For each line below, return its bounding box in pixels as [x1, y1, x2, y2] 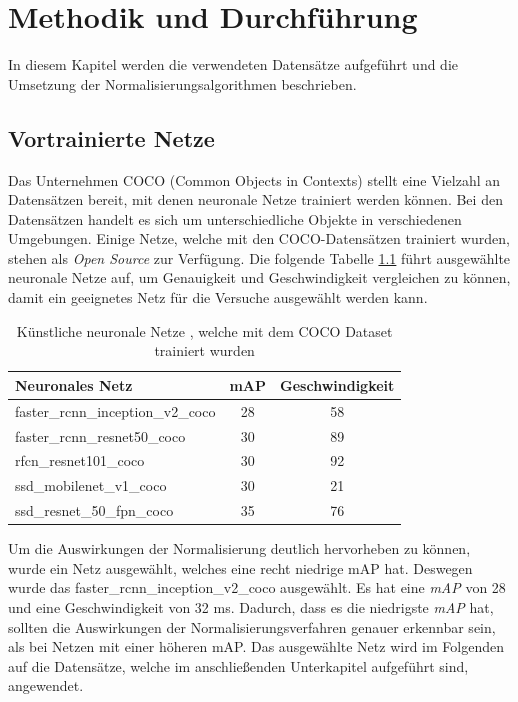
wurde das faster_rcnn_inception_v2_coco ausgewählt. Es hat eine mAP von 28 [8, 577, 506, 598]
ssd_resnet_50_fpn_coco [15, 500, 174, 521]
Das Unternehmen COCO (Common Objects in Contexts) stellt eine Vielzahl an [8, 169, 501, 190]
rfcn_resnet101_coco [15, 450, 145, 471]
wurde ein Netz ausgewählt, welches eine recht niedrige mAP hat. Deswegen [8, 557, 473, 578]
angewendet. [8, 675, 84, 696]
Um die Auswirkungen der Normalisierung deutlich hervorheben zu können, [8, 538, 471, 559]
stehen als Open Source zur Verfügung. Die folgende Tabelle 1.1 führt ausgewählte [8, 247, 511, 268]
